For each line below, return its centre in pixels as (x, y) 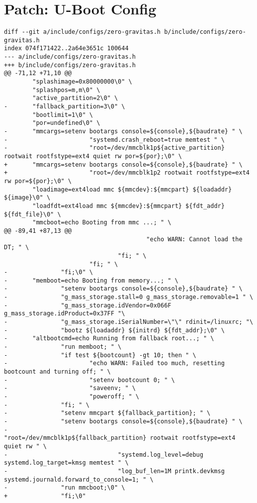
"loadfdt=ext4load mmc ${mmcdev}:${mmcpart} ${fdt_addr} (128, 206)
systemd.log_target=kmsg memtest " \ (66, 463)
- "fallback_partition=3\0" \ (65, 107)
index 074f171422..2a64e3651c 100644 (66, 49)
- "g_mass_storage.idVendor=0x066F (88, 305)
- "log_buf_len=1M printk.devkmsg (114, 471)
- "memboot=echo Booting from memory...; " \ (91, 280)
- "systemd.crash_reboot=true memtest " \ (114, 140)
